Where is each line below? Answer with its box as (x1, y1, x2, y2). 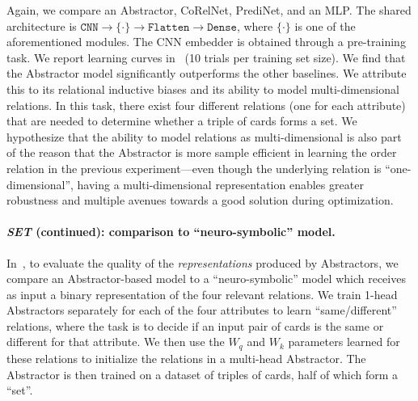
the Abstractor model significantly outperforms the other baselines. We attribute (6, 65, 407, 82)
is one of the (294, 17, 356, 34)
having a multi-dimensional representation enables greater (77, 175, 364, 192)
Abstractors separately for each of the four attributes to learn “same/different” (6, 302, 397, 319)
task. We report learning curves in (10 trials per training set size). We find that (6, 49, 406, 65)
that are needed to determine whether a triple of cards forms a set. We (6, 112, 357, 129)
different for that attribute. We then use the (6, 333, 225, 350)
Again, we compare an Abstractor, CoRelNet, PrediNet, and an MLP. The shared (6, 2, 412, 18)
